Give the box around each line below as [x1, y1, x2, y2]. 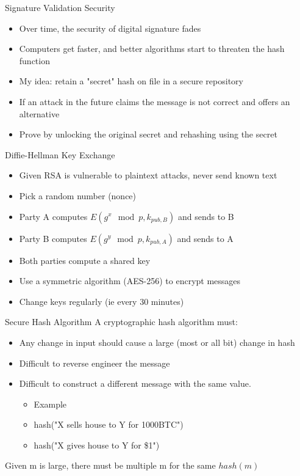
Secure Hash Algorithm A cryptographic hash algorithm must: [5, 315, 238, 328]
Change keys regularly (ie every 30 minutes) [19, 295, 184, 307]
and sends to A [177, 232, 234, 244]
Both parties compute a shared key [19, 254, 151, 266]
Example [34, 397, 67, 410]
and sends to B [177, 210, 234, 222]
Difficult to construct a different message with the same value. [19, 377, 251, 390]
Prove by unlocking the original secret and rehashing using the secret [19, 128, 277, 141]
